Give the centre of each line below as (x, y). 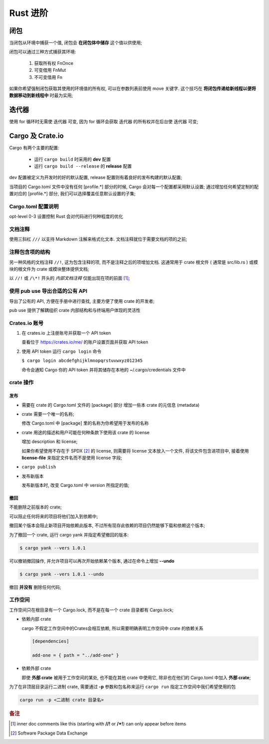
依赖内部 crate (36, 619)
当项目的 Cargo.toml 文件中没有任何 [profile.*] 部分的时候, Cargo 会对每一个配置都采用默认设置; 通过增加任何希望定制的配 (134, 187)
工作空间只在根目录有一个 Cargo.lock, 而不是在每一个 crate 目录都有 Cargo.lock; (91, 610)
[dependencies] (51, 641)
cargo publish (39, 467)
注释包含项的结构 (30, 252)
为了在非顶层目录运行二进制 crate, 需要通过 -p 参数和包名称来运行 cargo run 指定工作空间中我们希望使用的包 (123, 687)
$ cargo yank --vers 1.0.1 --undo (62, 574)
